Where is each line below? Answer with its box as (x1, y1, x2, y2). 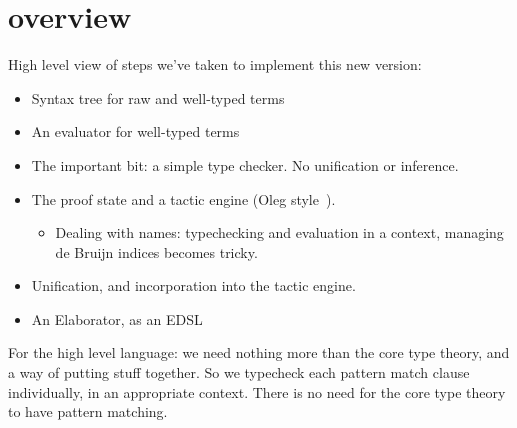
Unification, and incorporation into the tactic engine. (31, 275, 356, 296)
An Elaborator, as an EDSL (31, 308, 203, 329)
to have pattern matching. (8, 401, 168, 422)
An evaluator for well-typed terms (31, 121, 240, 142)
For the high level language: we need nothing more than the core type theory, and (8, 342, 510, 363)
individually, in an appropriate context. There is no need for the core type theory (8, 381, 506, 402)
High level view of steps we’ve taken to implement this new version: (8, 54, 422, 75)
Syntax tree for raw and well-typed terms (31, 87, 285, 108)
